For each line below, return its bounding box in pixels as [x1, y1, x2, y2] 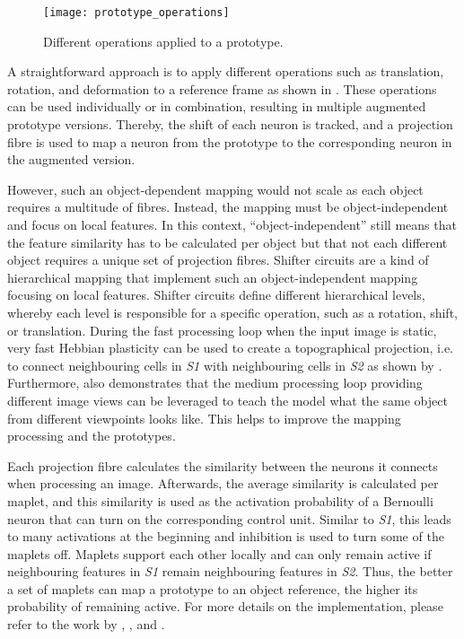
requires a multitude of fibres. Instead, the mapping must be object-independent [7, 197, 449, 216]
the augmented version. [7, 150, 136, 169]
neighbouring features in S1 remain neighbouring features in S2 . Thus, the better [7, 562, 453, 581]
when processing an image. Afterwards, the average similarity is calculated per [7, 474, 439, 493]
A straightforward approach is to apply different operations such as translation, [7, 62, 444, 81]
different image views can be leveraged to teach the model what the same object [7, 390, 448, 409]
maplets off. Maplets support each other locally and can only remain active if [7, 544, 432, 563]
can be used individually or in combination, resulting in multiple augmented [7, 97, 426, 116]
